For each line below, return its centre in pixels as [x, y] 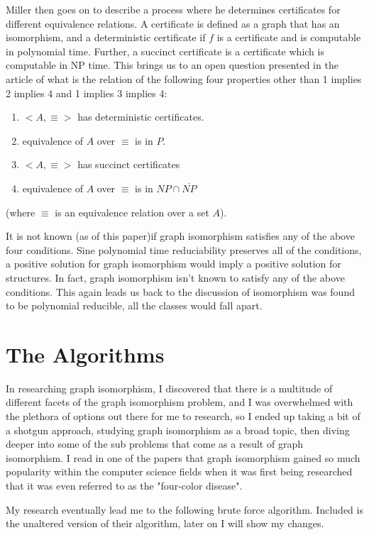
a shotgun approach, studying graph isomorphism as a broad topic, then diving [178, 430]
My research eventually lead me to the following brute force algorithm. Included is [184, 509]
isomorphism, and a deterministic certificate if [106, 37]
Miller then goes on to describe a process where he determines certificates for [173, 9]
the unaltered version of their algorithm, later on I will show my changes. [165, 523]
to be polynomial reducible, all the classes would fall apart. [134, 305]
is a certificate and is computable [289, 37]
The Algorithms [85, 354]
